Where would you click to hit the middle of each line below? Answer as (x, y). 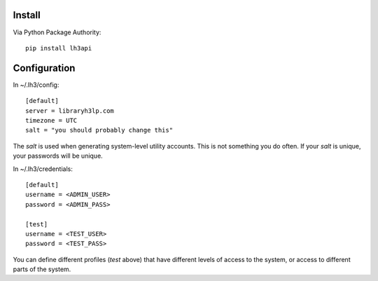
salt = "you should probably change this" (99, 130)
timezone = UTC (51, 120)
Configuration (44, 68)
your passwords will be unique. (58, 156)
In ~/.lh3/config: (36, 85)
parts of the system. (42, 269)
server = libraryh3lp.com (70, 111)
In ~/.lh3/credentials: (43, 169)
